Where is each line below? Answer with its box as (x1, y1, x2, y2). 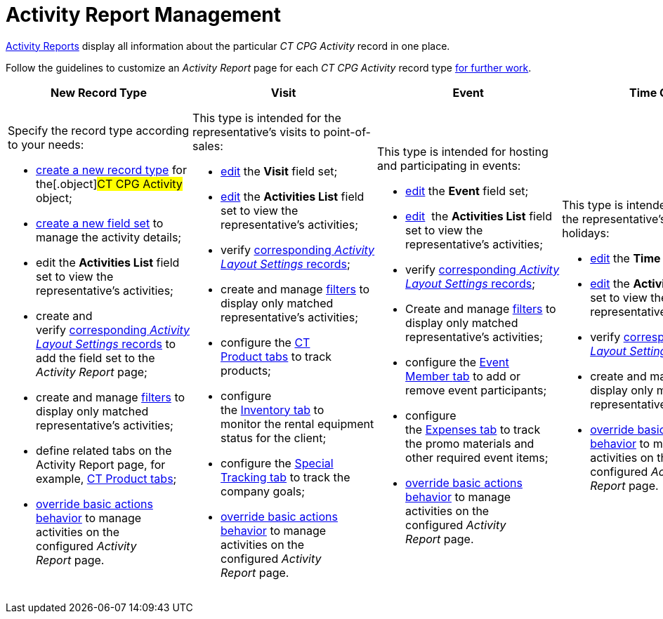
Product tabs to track (221, 349, 332, 364)
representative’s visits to (192, 124, 321, 139)
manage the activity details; (36, 229, 182, 244)
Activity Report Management (6, 3, 282, 27)
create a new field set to (36, 215, 164, 230)
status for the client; (221, 430, 327, 445)
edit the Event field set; (405, 183, 529, 198)
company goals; (221, 484, 306, 498)
